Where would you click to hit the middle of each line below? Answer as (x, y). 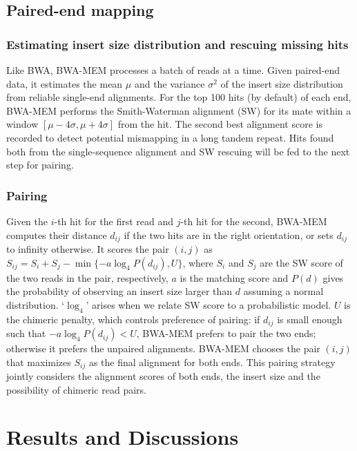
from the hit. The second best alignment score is (220, 124)
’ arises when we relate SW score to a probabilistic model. (209, 304)
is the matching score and (234, 277)
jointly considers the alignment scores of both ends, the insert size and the (163, 376)
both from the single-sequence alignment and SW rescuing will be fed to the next (178, 151)
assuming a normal (283, 291)
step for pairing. (40, 165)
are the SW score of (301, 262)
